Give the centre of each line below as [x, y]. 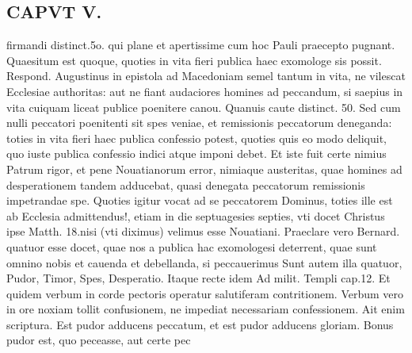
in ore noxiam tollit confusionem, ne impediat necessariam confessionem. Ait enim [206, 309]
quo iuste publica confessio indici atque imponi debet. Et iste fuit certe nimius [196, 153]
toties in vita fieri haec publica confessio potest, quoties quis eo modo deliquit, [197, 138]
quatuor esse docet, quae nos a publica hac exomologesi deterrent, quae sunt [192, 246]
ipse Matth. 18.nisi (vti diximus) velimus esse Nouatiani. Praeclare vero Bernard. [203, 231]
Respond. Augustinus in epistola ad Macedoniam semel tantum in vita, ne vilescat [206, 76]
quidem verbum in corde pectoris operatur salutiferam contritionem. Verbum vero [205, 293]
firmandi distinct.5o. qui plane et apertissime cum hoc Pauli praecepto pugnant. [201, 45]
